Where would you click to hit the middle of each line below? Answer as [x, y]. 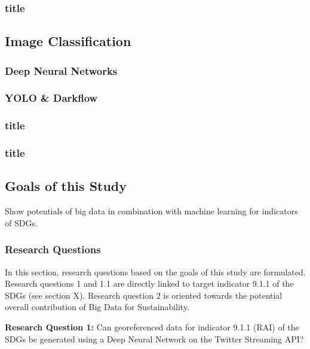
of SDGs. [21, 222]
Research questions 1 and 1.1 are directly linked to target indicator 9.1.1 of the [149, 283]
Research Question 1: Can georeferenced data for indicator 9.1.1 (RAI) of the [152, 327]
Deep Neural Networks [61, 70]
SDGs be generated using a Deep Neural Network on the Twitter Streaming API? [154, 339]
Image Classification [68, 41]
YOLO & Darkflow [51, 98]
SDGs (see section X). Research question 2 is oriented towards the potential [144, 295]
